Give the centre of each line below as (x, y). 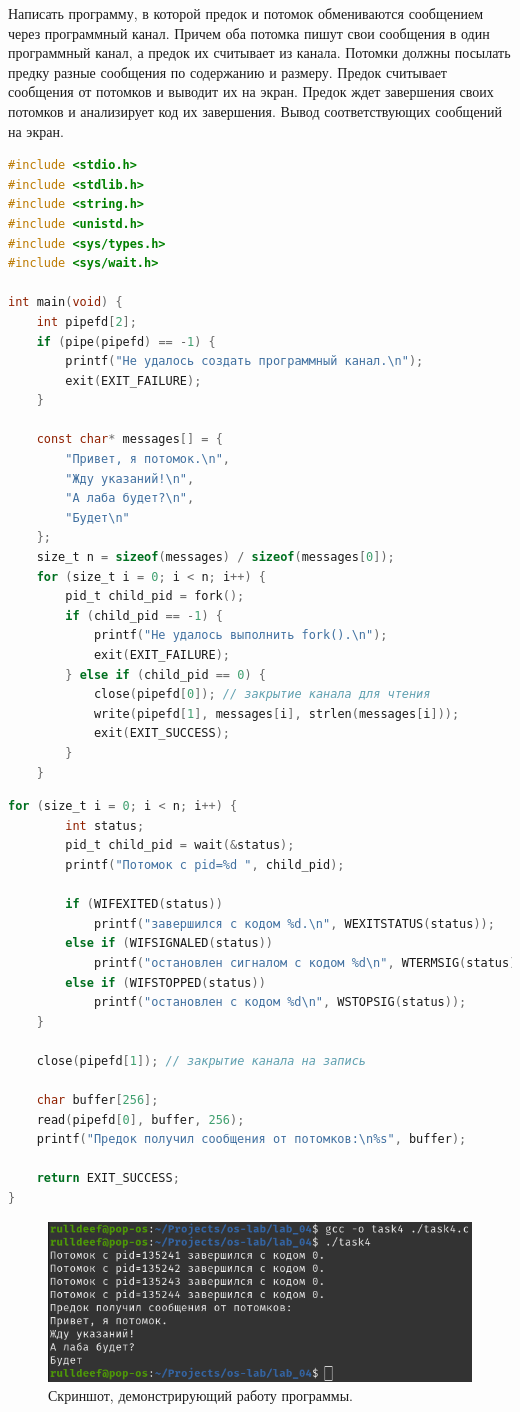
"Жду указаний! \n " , (130, 478)
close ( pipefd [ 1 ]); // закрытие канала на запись (201, 1060)
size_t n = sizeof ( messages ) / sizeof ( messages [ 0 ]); (215, 557)
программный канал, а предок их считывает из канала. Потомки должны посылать (259, 52)
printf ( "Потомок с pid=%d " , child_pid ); (205, 864)
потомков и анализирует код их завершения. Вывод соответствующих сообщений (255, 110)
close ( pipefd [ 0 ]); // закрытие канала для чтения (262, 694)
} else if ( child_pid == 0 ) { (165, 674)
